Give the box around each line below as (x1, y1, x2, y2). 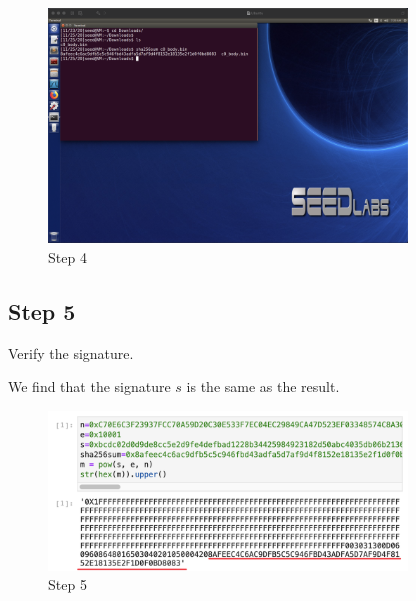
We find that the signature (8, 376, 171, 397)
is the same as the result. (186, 376, 340, 397)
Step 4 (48, 247, 87, 268)
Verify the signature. (8, 342, 134, 363)
